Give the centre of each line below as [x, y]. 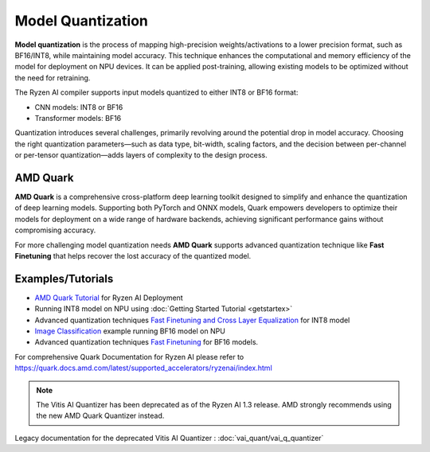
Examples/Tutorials [64, 279]
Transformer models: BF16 [78, 118]
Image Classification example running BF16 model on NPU [130, 331]
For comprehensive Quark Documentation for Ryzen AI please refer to [129, 357]
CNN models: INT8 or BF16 [79, 107]
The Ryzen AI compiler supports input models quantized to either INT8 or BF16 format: [156, 92]
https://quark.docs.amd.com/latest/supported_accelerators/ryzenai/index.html [143, 368]
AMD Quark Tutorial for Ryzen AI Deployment [109, 298]
